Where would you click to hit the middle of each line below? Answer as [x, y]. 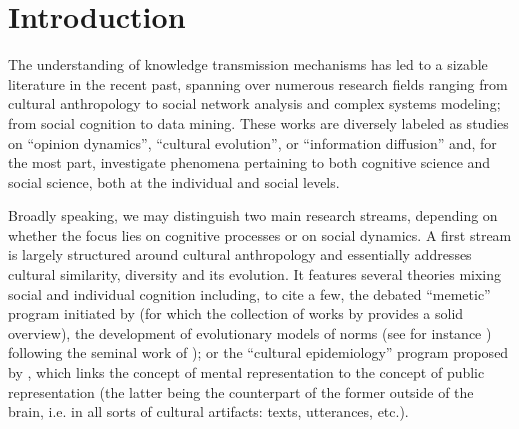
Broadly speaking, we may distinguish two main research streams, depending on [253, 215]
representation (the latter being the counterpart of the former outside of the [241, 391]
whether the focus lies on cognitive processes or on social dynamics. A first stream [260, 234]
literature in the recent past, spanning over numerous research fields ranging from [258, 83]
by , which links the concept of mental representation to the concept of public [246, 372]
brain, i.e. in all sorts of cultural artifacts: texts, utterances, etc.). [208, 411]
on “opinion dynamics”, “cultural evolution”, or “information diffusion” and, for [252, 142]
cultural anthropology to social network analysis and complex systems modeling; [254, 103]
